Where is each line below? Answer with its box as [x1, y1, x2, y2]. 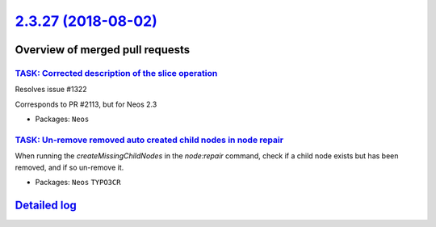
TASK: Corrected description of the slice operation [15, 67, 218, 78]
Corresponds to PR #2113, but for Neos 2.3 [15, 99, 157, 109]
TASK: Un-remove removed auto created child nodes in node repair [15, 134, 284, 145]
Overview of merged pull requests [15, 43, 191, 57]
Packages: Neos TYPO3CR [35, 178, 121, 187]
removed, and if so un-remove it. [15, 162, 124, 172]
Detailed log [15, 198, 77, 212]
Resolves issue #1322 [15, 85, 88, 95]
